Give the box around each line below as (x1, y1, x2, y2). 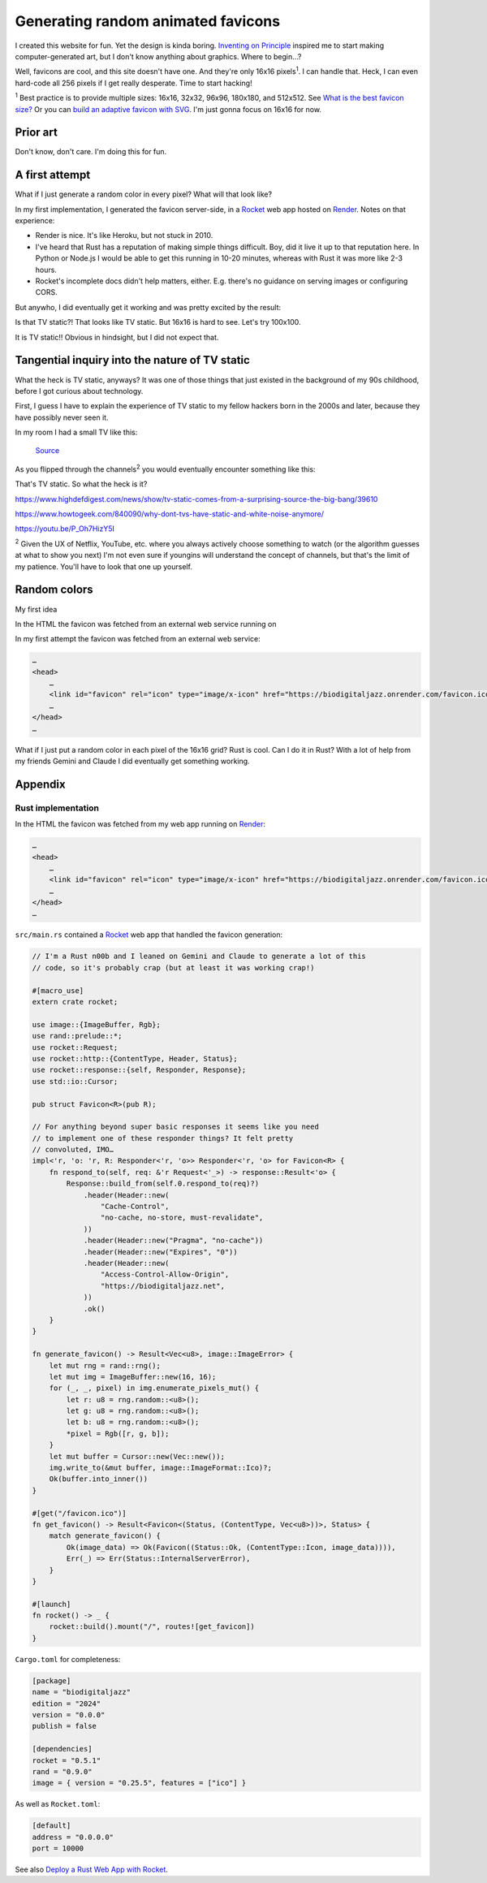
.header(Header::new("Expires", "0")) (83, 1247, 239, 1256)
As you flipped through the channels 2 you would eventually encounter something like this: (15, 463, 316, 474)
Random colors (15, 583, 93, 597)
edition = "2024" (32, 1699, 101, 1708)
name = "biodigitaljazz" (32, 1687, 131, 1697)
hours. (35, 265, 57, 274)
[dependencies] (32, 1744, 93, 1754)
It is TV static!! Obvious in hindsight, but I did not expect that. (15, 332, 219, 342)
